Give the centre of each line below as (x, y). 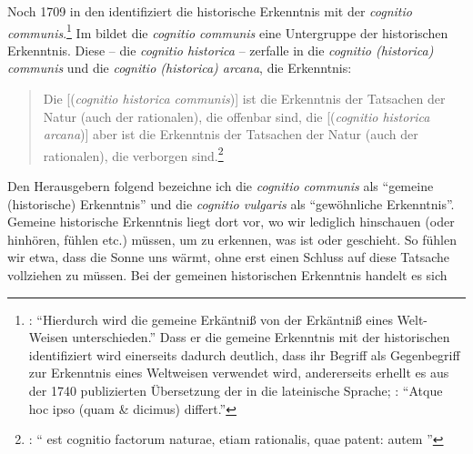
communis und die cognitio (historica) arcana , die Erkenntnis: (180, 68)
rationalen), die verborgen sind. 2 (133, 154)
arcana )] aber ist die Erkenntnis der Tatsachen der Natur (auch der (231, 134)
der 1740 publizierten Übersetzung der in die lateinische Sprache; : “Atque (236, 390)
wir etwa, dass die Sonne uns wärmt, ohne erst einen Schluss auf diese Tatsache (229, 257)
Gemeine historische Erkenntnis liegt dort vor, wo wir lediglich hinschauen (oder (231, 222)
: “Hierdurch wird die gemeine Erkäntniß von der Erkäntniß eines (211, 319)
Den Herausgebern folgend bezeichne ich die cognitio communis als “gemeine (221, 186)
